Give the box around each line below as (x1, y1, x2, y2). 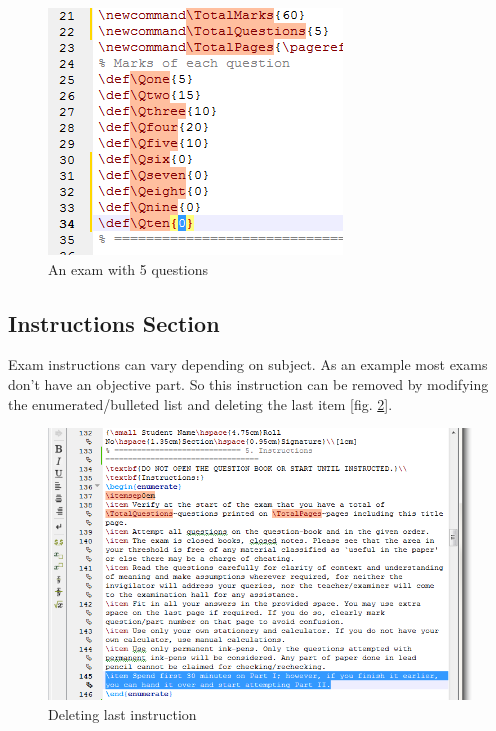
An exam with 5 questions (48, 258, 208, 279)
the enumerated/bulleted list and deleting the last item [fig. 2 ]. (8, 393, 393, 414)
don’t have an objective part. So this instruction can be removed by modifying (8, 373, 489, 394)
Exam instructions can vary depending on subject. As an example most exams (8, 354, 488, 375)
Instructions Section (8, 307, 220, 338)
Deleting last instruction (48, 703, 197, 724)
